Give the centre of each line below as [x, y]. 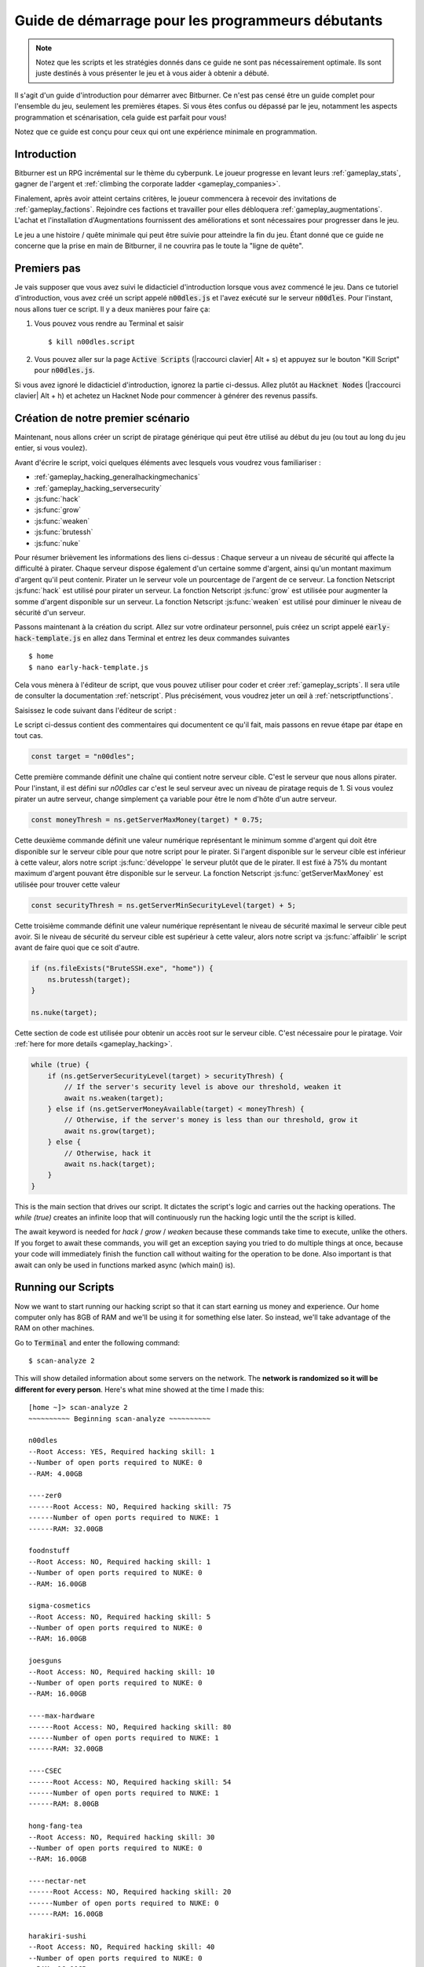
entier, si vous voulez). [51, 448]
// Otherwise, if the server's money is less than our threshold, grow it [211, 1120]
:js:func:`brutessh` [64, 532]
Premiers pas [48, 268]
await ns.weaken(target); [114, 1098]
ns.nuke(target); [64, 1013]
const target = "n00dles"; [83, 757]
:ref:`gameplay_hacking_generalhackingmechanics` [117, 477]
